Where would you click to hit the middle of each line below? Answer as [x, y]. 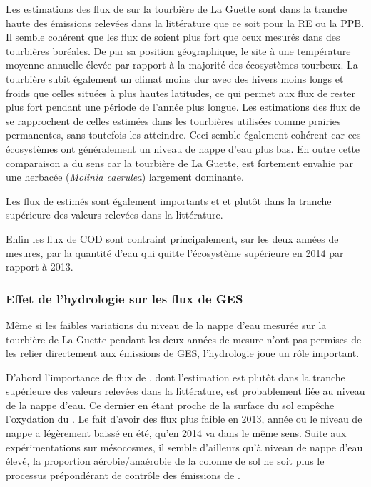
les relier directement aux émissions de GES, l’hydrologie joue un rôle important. [183, 353]
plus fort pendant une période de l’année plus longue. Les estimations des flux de [183, 107]
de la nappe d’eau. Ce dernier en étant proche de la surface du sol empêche [170, 405]
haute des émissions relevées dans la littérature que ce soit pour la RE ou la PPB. [185, 22]
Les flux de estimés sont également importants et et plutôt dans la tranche [169, 200]
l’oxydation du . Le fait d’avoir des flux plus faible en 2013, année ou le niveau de [184, 419]
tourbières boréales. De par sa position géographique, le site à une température [178, 50]
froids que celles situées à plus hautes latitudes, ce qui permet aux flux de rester [181, 92]
